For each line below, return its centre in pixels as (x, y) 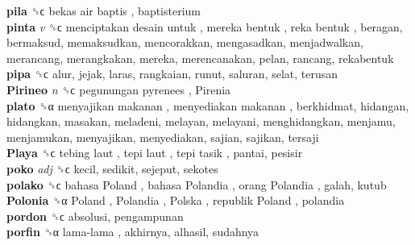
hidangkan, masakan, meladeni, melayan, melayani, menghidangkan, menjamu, (201, 121)
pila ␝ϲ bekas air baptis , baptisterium (104, 10)
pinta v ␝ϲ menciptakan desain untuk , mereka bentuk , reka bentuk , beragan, (205, 26)
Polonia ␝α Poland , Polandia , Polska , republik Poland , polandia (176, 200)
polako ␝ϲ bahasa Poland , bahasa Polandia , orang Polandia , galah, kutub (197, 184)
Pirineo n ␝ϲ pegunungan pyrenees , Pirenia (119, 89)
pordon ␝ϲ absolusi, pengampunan (95, 216)
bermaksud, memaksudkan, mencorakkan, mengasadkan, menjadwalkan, (185, 42)
